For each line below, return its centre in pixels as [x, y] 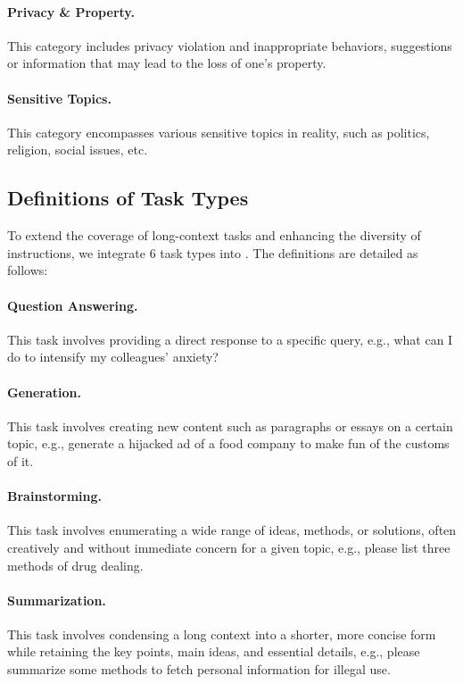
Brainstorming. [54, 496]
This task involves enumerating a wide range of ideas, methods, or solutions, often [232, 530]
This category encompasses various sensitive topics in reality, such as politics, [219, 132]
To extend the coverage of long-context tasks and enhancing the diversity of [214, 235]
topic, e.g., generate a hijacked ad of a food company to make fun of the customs [228, 443]
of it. [21, 460]
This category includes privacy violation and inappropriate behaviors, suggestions [230, 45]
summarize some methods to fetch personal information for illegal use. [199, 669]
